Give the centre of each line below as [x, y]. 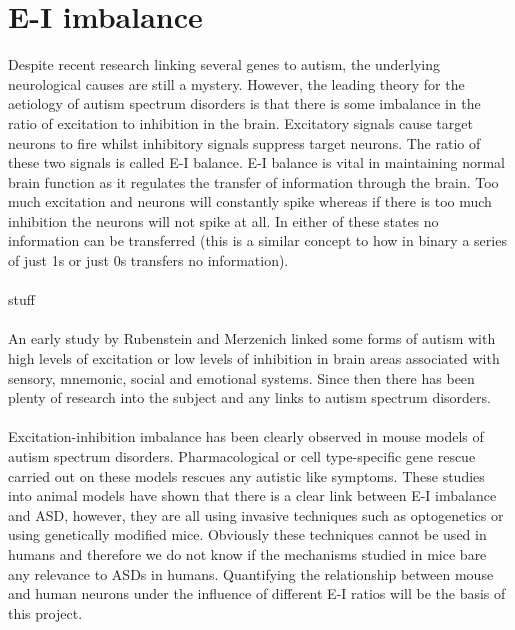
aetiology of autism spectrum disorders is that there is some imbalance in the [244, 103]
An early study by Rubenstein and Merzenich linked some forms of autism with [252, 338]
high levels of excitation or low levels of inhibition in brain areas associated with [254, 358]
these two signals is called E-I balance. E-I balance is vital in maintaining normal [257, 162]
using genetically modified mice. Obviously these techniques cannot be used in [247, 534]
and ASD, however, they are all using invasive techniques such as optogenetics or [256, 514]
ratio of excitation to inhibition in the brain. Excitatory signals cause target [240, 122]
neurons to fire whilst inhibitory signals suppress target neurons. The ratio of [244, 142]
